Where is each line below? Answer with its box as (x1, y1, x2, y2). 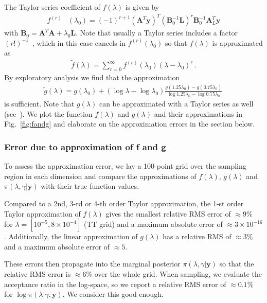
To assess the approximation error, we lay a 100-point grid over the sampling (4, 161, 246, 171)
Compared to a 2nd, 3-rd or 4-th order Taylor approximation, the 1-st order (4, 198, 244, 208)
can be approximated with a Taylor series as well (99, 98, 254, 109)
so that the (219, 258, 254, 269)
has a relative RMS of (163, 231, 232, 242)
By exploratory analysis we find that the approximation (4, 72, 180, 82)
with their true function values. (41, 181, 139, 191)
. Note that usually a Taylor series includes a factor (76, 27, 238, 38)
